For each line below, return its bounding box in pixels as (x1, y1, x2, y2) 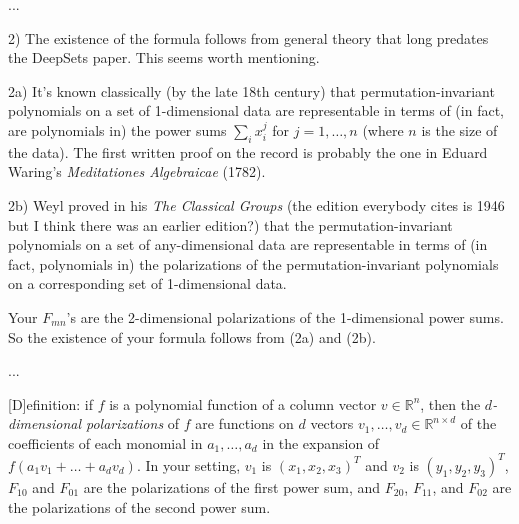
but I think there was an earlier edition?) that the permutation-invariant (8, 214, 453, 235)
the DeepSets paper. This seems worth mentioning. (8, 47, 320, 68)
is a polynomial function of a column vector (109, 393, 377, 414)
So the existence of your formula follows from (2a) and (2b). (8, 326, 376, 347)
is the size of (421, 119, 498, 140)
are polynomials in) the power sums (8, 119, 227, 140)
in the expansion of (262, 432, 380, 453)
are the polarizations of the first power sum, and (83, 476, 381, 497)
